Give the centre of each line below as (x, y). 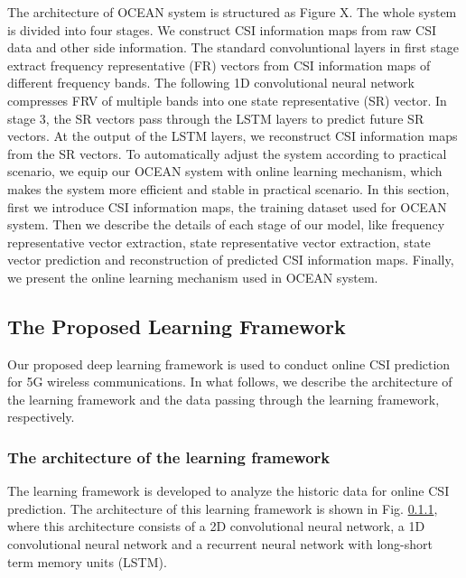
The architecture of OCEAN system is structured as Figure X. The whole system (232, 12)
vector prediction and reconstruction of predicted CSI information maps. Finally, (231, 260)
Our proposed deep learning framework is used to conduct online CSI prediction (229, 364)
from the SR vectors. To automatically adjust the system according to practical (227, 153)
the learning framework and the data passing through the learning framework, (224, 399)
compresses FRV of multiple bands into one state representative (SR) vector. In (227, 100)
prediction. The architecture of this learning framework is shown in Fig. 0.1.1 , (223, 508)
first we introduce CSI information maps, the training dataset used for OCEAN (227, 206)
